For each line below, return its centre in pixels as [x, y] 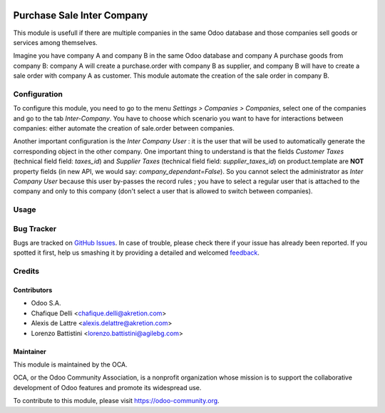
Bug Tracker [35, 228]
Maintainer [30, 351]
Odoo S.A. [46, 303]
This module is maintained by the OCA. [70, 364]
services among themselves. [55, 42]
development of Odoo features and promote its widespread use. [107, 387]
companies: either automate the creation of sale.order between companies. [124, 128]
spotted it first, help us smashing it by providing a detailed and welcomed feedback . [137, 253]
